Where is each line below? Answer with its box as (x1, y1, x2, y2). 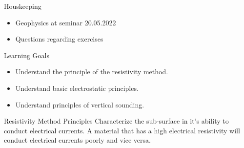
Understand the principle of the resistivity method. (15, 66, 168, 77)
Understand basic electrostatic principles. (15, 83, 139, 93)
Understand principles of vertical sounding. (15, 99, 144, 109)
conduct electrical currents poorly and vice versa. (4, 135, 151, 145)
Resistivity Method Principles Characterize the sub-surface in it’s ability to (4, 116, 229, 126)
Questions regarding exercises (15, 34, 103, 44)
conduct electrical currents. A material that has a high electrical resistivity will (4, 125, 240, 135)
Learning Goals (4, 50, 49, 60)
